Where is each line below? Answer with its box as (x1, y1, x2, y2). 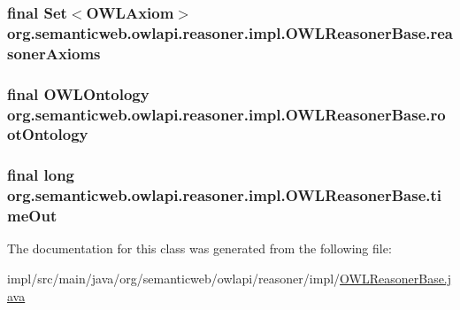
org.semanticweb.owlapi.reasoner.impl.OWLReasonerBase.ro (7, 103, 446, 125)
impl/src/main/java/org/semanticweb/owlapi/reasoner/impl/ (7, 269, 341, 288)
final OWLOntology (7, 82, 149, 105)
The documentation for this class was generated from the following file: (7, 239, 392, 258)
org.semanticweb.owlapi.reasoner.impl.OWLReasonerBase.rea (7, 21, 453, 43)
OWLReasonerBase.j (340, 269, 452, 288)
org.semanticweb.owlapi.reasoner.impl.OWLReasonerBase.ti (7, 184, 442, 206)
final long (7, 164, 75, 186)
